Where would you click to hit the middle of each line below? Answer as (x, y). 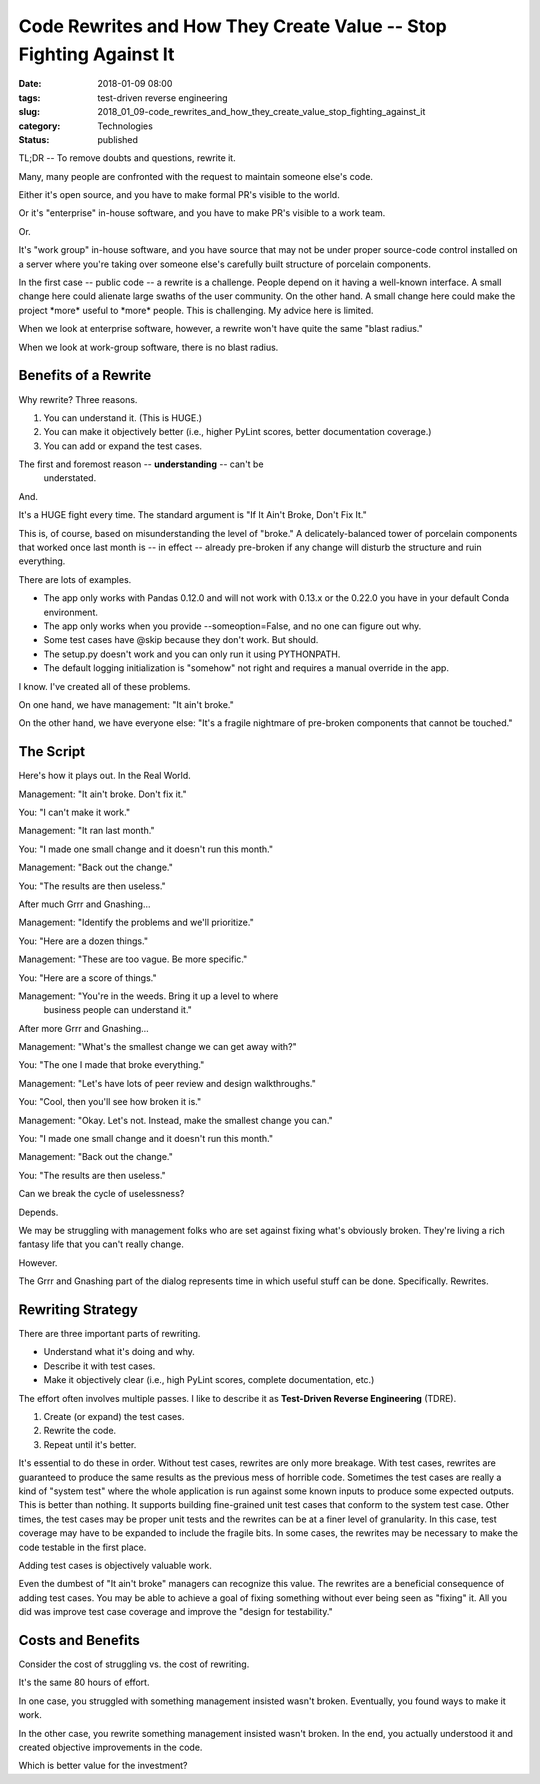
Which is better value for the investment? (103, 1766)
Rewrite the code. (80, 1431)
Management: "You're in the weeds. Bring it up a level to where (148, 996)
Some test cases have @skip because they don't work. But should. (181, 640)
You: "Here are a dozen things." (83, 941)
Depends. (38, 1212)
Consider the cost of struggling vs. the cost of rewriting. (134, 1664)
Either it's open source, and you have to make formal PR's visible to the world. (179, 195)
